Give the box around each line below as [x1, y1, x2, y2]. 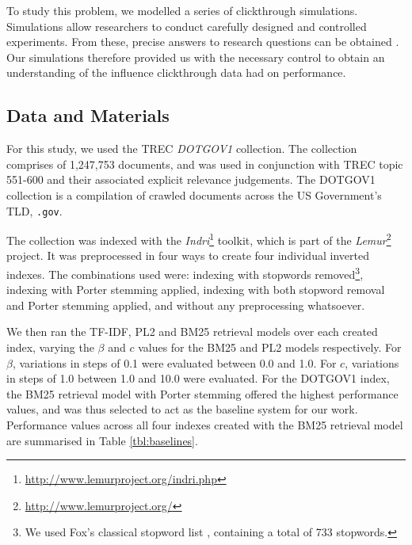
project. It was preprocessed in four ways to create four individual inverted [6, 247, 369, 264]
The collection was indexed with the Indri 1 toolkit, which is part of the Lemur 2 [6, 230, 391, 248]
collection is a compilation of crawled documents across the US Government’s [6, 186, 382, 203]
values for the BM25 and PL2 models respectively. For [138, 339, 402, 356]
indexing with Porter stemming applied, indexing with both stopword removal [6, 281, 385, 298]
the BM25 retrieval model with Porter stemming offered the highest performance [6, 385, 399, 402]
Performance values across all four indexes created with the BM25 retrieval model [6, 417, 403, 433]
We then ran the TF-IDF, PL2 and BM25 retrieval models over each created [6, 323, 378, 340]
